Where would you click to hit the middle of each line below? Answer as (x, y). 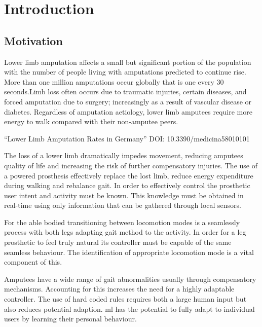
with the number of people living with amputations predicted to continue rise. (125, 72)
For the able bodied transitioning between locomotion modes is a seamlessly (122, 222)
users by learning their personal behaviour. (70, 319)
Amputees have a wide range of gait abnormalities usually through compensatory (130, 279)
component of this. (33, 262)
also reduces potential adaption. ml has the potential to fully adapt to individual (129, 308)
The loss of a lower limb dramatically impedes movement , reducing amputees (124, 155)
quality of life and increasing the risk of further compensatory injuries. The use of (131, 165)
